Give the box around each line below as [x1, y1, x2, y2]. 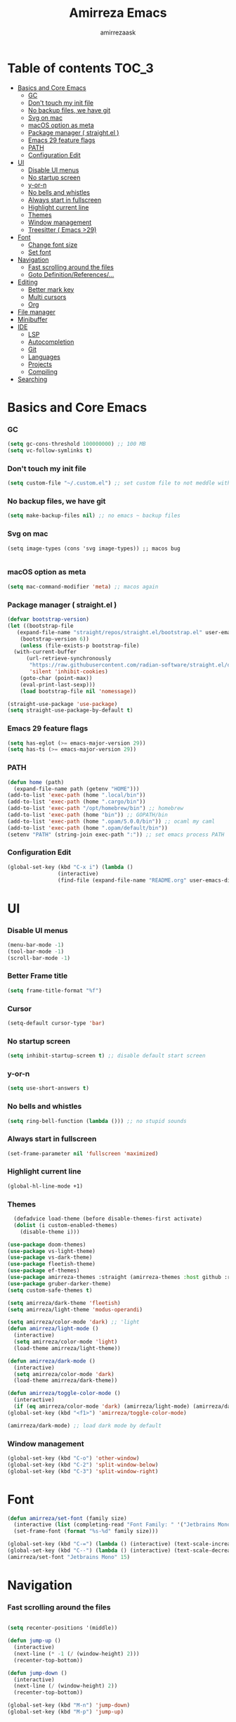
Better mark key [27, 285, 74, 293]
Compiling [27, 367, 58, 375]
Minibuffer [17, 315, 48, 323]
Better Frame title [7, 971, 68, 981]
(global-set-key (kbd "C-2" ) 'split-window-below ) [7, 1461, 159, 1468]
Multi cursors [27, 293, 67, 301]
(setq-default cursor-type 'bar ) [7, 1020, 105, 1027]
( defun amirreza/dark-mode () [7, 1357, 96, 1365]
